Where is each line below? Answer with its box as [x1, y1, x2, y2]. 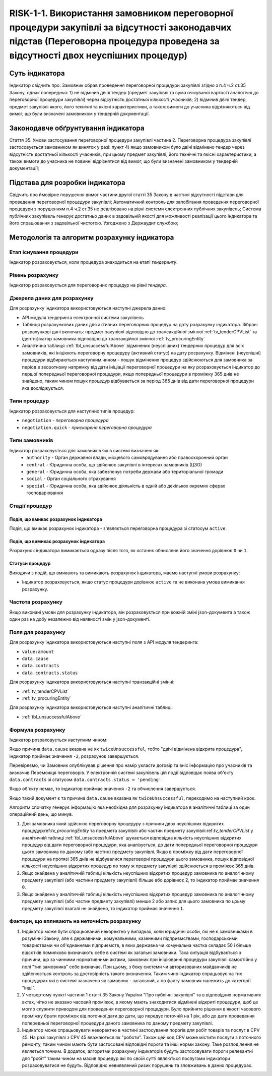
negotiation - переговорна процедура [22, 417, 109, 424]
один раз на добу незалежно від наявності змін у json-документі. [9, 616, 151, 622]
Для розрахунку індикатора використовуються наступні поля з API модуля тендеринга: [9, 639, 198, 645]
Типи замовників [9, 437, 53, 444]
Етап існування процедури [9, 249, 79, 256]
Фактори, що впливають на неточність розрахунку [9, 918, 141, 925]
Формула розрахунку [9, 726, 65, 733]
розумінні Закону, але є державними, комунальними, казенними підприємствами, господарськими [22, 935, 238, 941]
